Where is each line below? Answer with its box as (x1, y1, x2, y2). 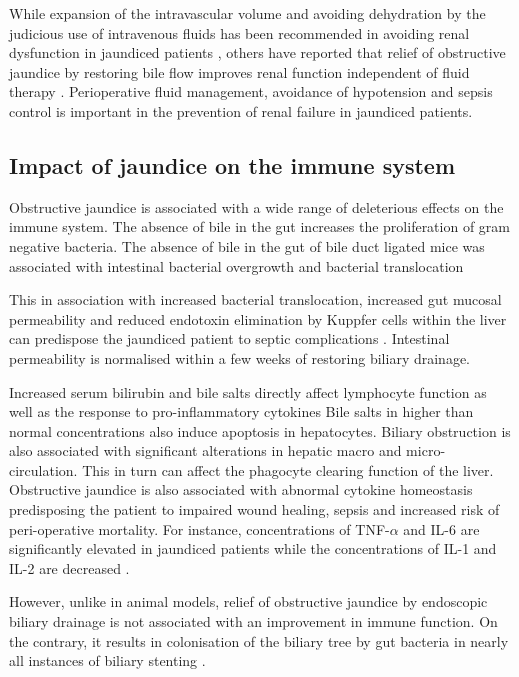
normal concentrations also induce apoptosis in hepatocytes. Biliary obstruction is (9, 420, 511, 441)
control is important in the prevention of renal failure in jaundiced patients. (9, 100, 473, 121)
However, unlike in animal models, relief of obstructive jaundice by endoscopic (9, 591, 488, 612)
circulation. (9, 459, 78, 480)
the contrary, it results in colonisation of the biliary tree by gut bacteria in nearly (9, 630, 509, 651)
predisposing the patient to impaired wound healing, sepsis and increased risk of (9, 499, 500, 520)
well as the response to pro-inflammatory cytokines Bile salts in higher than (9, 401, 474, 422)
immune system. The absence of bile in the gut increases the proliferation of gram (9, 216, 511, 237)
